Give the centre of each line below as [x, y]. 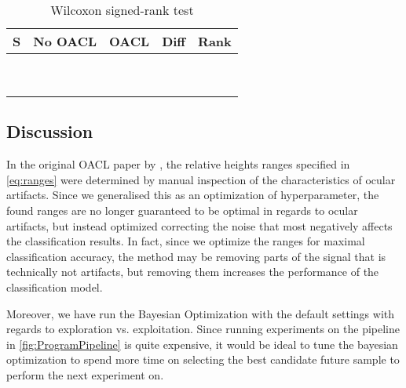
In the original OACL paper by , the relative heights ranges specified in [178, 164]
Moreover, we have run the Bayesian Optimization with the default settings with [201, 313]
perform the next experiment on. [85, 374]
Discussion [50, 131]
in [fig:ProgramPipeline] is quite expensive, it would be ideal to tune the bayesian [202, 344]
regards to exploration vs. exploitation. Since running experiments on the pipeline [203, 329]
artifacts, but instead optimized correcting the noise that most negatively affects [199, 225]
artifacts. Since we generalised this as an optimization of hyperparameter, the [193, 195]
